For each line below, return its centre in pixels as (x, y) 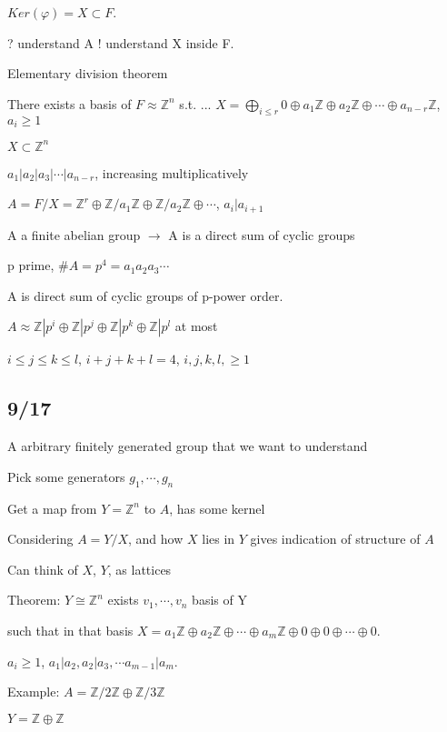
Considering (40, 539)
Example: (34, 692)
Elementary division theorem (88, 73)
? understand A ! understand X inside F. (121, 42)
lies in (219, 539)
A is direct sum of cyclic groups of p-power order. (145, 295)
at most (196, 326)
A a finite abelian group (74, 234)
